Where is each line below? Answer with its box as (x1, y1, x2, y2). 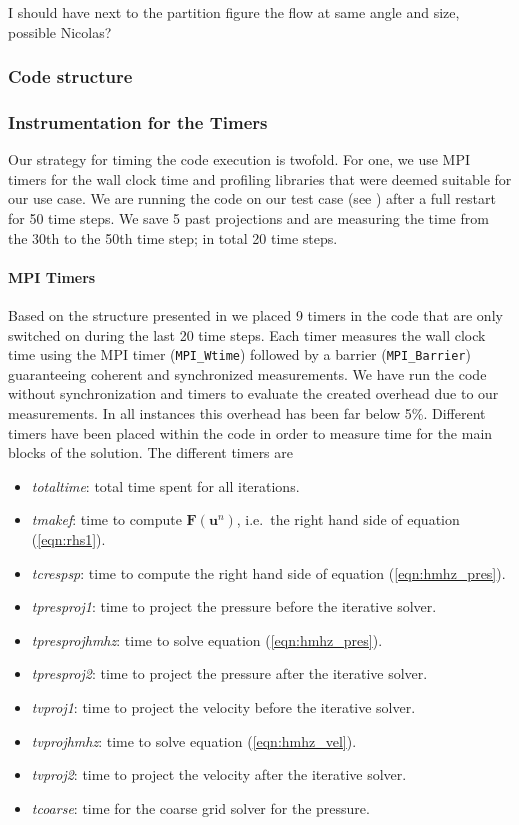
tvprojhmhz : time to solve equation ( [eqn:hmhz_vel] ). (31, 730, 357, 751)
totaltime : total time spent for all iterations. (31, 475, 300, 496)
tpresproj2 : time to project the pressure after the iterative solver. (31, 663, 428, 684)
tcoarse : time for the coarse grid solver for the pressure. (31, 797, 370, 818)
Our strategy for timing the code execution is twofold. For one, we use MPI (8, 149, 470, 170)
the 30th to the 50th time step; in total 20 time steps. (8, 227, 338, 248)
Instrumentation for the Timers (8, 109, 268, 134)
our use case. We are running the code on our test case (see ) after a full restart (8, 188, 496, 209)
